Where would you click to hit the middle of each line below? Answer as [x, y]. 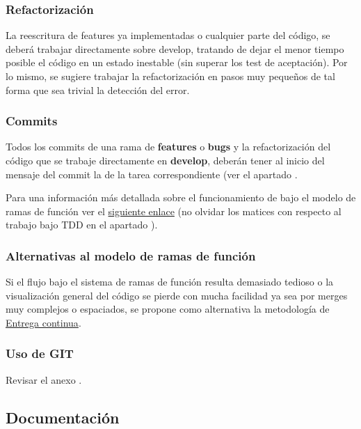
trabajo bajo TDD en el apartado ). [82, 225]
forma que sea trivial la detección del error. [98, 89]
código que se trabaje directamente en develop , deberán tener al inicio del [165, 160]
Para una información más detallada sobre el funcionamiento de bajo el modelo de [181, 197]
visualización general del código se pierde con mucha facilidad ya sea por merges [177, 295]
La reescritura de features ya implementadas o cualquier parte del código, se [168, 35]
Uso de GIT [40, 353]
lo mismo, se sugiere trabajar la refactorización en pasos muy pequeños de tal [170, 76]
